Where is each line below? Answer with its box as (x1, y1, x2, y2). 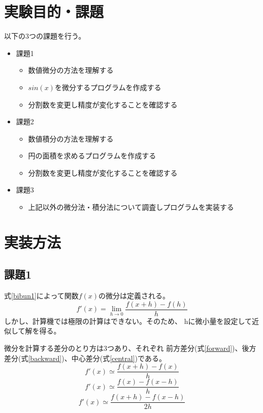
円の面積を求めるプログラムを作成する (28, 150, 156, 161)
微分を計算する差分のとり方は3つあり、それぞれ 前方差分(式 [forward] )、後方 (4, 343, 256, 353)
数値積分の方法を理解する (28, 133, 114, 144)
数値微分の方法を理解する (28, 65, 114, 75)
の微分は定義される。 (98, 290, 170, 301)
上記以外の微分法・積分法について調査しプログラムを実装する (28, 202, 234, 212)
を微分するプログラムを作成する (54, 81, 161, 92)
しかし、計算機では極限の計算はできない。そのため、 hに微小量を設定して (4, 315, 252, 326)
